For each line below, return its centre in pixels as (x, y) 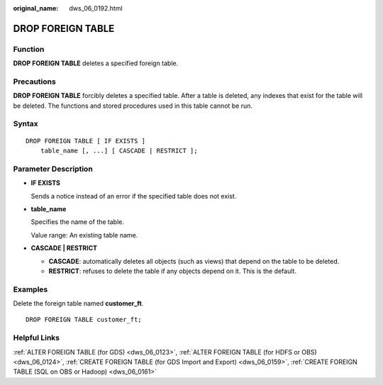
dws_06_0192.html (96, 8)
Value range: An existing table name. (84, 235)
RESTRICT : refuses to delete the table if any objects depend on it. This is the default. (173, 271)
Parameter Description (53, 169)
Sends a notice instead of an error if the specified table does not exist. (134, 196)
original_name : (36, 8)
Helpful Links (37, 338)
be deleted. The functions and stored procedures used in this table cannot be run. (133, 106)
